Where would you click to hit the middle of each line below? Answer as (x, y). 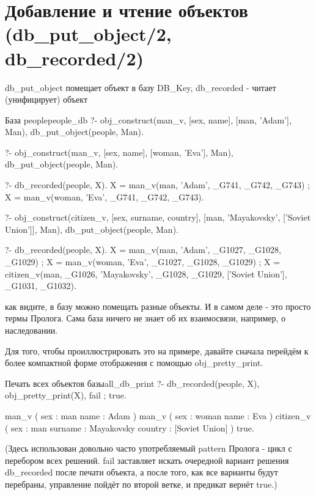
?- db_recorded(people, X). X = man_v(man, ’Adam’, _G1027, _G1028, (143, 250)
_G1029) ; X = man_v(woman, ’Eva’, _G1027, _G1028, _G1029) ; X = (143, 262)
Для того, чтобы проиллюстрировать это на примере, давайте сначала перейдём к (157, 350)
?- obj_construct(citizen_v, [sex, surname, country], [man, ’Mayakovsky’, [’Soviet (158, 217)
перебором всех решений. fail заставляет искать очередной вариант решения (147, 460)
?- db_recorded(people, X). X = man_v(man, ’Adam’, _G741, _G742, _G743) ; (157, 185)
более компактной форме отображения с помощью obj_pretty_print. (134, 363)
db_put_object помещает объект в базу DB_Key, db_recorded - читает (141, 87)
